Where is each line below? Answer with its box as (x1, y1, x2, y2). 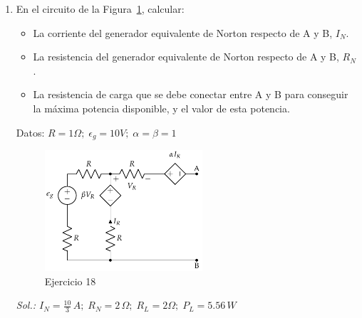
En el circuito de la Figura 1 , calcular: (16, 1, 185, 16)
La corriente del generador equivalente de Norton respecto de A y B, (33, 25, 333, 40)
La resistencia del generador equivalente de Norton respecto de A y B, (33, 49, 339, 64)
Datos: (16, 124, 45, 139)
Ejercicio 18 (44, 273, 96, 288)
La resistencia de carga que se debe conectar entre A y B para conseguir (33, 87, 348, 102)
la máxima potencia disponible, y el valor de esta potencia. (33, 100, 290, 115)
